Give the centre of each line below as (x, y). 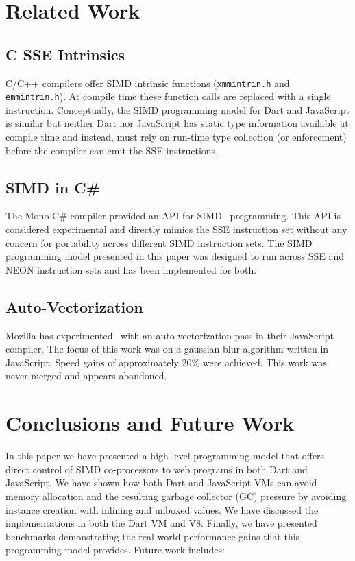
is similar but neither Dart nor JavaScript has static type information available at (177, 123)
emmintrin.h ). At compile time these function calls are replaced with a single (168, 96)
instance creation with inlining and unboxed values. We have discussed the (162, 509)
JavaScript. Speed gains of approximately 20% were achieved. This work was (166, 362)
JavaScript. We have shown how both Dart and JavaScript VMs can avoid (161, 482)
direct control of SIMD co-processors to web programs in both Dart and (157, 469)
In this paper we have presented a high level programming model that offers (165, 456)
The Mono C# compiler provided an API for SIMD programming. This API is (173, 216)
